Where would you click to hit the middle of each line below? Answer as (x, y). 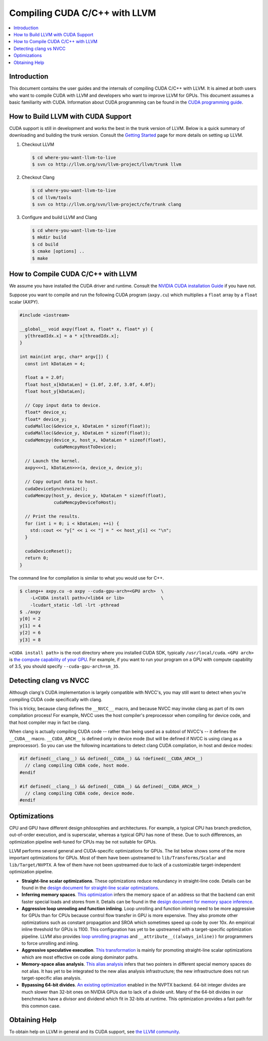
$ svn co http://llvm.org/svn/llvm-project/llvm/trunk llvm (107, 164)
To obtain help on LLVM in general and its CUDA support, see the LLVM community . (95, 1032)
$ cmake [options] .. (58, 251)
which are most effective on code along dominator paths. (80, 957)
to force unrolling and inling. (50, 943)
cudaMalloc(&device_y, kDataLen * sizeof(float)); (88, 433)
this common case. (41, 1006)
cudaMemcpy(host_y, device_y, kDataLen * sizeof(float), (96, 495)
